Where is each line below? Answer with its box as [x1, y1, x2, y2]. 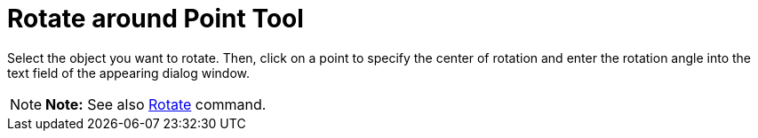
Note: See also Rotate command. [45, 95, 267, 113]
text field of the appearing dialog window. [7, 65, 251, 80]
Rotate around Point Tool [7, 4, 304, 34]
